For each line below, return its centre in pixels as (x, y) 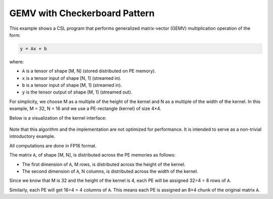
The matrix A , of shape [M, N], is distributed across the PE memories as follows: (93, 155)
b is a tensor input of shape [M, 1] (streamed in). (72, 85)
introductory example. (32, 136)
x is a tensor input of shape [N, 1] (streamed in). (72, 78)
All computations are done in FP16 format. (53, 145)
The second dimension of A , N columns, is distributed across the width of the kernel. (110, 171)
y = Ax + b (33, 48)
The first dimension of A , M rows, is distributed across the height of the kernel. (104, 164)
